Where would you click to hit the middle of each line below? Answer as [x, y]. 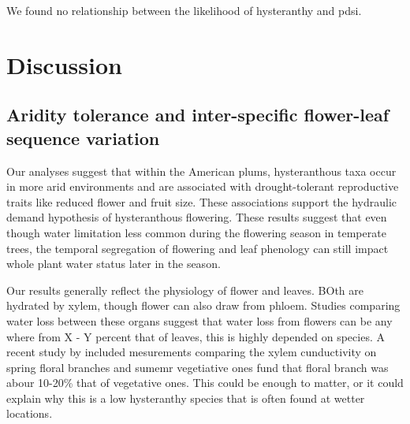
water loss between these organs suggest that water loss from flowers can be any [199, 320]
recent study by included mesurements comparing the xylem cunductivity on [192, 352]
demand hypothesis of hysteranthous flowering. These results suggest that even [197, 217]
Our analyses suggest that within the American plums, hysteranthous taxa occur [201, 171]
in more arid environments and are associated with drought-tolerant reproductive [203, 186]
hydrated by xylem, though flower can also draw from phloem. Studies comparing [203, 305]
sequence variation [83, 138]
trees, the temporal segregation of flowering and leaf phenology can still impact [198, 248]
